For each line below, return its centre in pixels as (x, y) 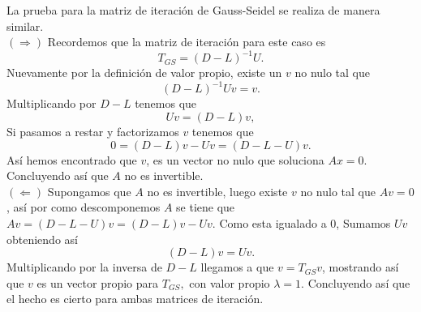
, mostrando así (361, 267)
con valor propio (230, 282)
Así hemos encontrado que (72, 159)
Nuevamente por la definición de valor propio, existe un (144, 73)
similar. (25, 26)
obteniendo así (42, 239)
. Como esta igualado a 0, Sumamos (301, 222)
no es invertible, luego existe (217, 191)
